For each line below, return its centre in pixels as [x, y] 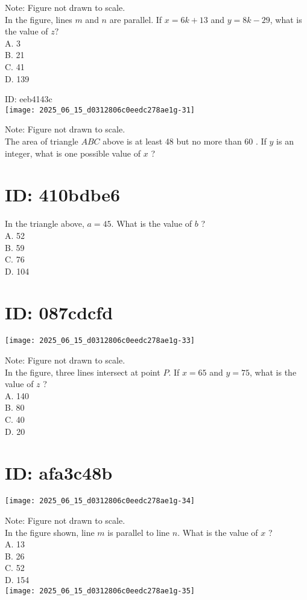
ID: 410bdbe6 [63, 194]
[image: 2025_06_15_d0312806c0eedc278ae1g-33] [100, 341]
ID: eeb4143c [29, 99]
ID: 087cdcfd [59, 312]
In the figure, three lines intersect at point [83, 372]
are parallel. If [136, 19]
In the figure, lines [39, 19]
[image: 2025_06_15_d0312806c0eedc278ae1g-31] [100, 110]
